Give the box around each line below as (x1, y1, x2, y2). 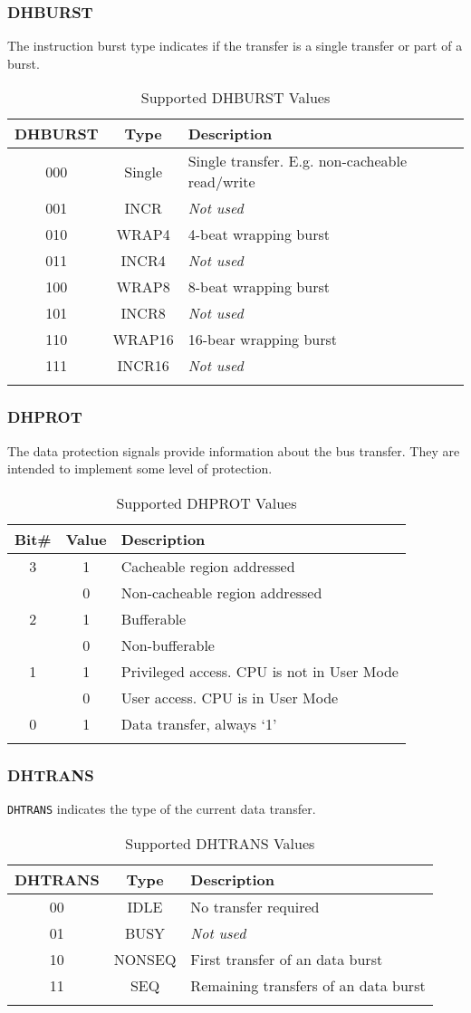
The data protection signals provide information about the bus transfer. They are (7, 441, 460, 460)
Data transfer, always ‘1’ (120, 712, 277, 734)
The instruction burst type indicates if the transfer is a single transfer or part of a (7, 36, 463, 55)
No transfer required (190, 895, 320, 917)
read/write (187, 171, 255, 193)
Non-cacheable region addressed (120, 581, 322, 603)
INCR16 (117, 355, 169, 377)
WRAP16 (112, 329, 174, 350)
